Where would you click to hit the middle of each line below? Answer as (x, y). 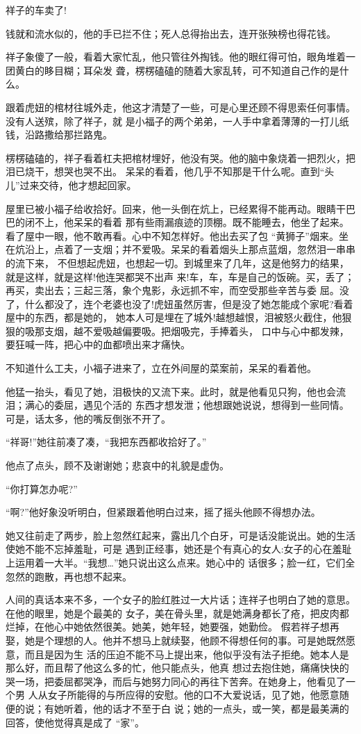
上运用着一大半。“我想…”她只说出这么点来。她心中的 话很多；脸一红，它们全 (180, 562)
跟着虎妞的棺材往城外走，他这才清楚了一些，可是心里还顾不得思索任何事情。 (180, 107)
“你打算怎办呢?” (42, 488)
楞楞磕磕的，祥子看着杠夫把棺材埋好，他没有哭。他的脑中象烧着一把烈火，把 (180, 157)
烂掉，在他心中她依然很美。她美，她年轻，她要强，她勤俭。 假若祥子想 (168, 627)
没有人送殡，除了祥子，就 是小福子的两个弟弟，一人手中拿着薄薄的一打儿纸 (177, 121)
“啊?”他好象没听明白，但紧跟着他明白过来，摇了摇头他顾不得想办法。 (163, 512)
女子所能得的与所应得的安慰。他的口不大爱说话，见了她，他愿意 (193, 695)
